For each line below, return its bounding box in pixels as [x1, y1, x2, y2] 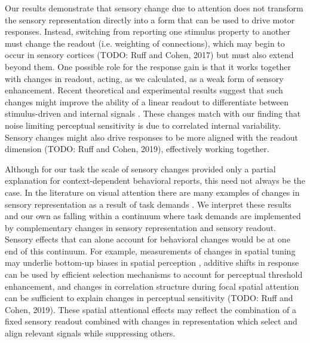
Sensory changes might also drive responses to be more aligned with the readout [5, 130, 299, 143]
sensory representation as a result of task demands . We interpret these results [5, 198, 291, 210]
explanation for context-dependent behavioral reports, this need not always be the [5, 174, 305, 187]
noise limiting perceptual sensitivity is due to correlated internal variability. [5, 119, 281, 131]
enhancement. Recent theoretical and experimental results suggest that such [5, 84, 283, 96]
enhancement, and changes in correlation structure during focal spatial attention [5, 280, 299, 292]
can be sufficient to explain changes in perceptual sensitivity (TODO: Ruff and [5, 292, 293, 304]
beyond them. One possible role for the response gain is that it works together [5, 60, 291, 72]
